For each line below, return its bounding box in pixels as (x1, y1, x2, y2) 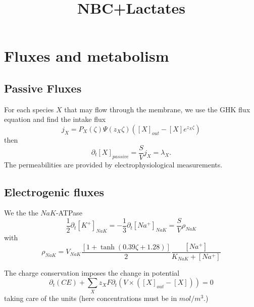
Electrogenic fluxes (4, 184, 105, 199)
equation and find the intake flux (4, 114, 106, 124)
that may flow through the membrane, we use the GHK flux (64, 104, 250, 114)
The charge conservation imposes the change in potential (4, 267, 180, 278)
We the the (4, 207, 38, 218)
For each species (4, 104, 54, 114)
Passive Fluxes (4, 80, 82, 96)
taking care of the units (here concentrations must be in (4, 292, 177, 303)
